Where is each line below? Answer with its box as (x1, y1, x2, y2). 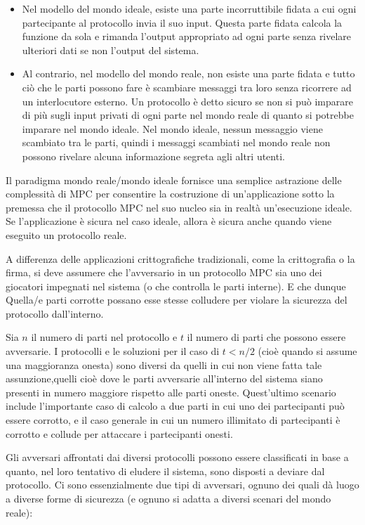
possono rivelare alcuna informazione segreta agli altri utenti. (22, 148, 285, 163)
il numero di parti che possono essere (187, 330, 346, 344)
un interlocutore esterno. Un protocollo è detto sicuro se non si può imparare (22, 93, 353, 108)
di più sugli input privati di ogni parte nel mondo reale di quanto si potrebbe (22, 108, 354, 122)
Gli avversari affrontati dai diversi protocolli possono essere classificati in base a (6, 450, 349, 465)
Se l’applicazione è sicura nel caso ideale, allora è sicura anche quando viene (6, 214, 332, 228)
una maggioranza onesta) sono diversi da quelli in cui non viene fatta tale (6, 357, 322, 372)
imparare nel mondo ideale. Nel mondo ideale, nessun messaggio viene (22, 121, 323, 136)
